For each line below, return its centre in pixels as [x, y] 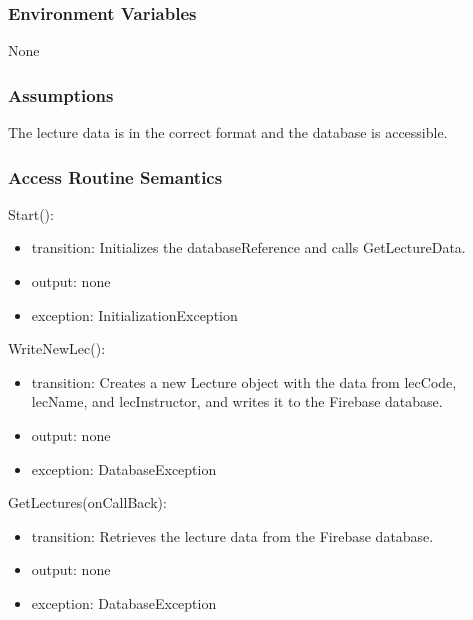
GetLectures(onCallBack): [87, 502]
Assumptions [61, 94]
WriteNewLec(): [57, 348]
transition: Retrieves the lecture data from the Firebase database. [232, 535]
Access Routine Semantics [115, 176]
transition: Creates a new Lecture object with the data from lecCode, [244, 381]
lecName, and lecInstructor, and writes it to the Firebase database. [237, 401]
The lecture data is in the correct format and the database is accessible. [228, 132]
